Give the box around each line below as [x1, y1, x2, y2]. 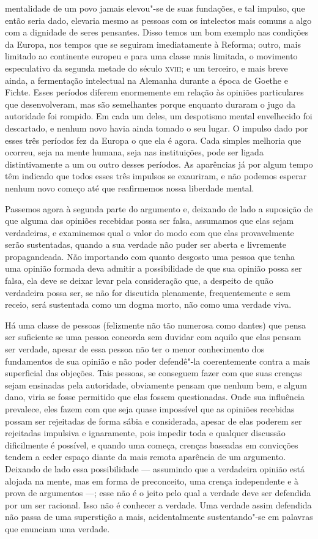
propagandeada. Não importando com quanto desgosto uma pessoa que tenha [5, 250, 295, 262]
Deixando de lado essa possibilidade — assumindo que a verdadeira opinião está [5, 462, 305, 475]
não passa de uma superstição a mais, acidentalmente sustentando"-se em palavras [5, 510, 313, 523]
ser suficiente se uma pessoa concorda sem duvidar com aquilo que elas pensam [5, 330, 301, 343]
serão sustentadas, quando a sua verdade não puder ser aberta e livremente [5, 238, 286, 251]
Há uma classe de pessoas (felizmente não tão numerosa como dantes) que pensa [5, 318, 306, 331]
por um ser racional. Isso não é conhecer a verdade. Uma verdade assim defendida [5, 498, 312, 511]
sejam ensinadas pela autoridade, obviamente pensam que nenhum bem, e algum [5, 378, 307, 391]
